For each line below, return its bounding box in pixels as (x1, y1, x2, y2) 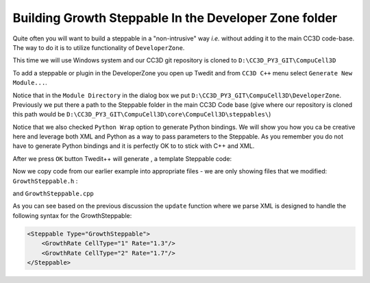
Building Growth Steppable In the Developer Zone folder (12, 10, 338, 25)
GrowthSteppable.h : (12, 177, 78, 185)
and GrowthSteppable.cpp (12, 189, 94, 198)
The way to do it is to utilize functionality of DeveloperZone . (12, 43, 185, 51)
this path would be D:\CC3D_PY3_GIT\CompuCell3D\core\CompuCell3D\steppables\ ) (12, 110, 271, 119)
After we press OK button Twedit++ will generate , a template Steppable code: (12, 154, 232, 162)
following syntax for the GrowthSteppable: (12, 211, 132, 219)
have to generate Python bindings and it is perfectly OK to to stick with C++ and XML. (12, 142, 255, 150)
